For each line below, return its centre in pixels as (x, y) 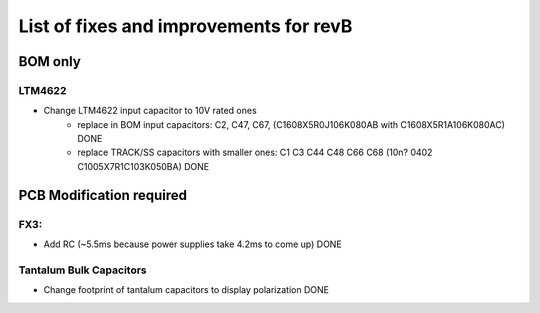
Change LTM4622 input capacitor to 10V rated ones (150, 111)
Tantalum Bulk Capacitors (82, 270)
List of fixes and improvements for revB (185, 26)
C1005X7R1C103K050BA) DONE (143, 166)
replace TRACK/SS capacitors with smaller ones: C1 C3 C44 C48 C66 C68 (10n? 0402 (255, 152)
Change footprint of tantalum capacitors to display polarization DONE (186, 290)
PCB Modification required (103, 195)
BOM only (50, 61)
